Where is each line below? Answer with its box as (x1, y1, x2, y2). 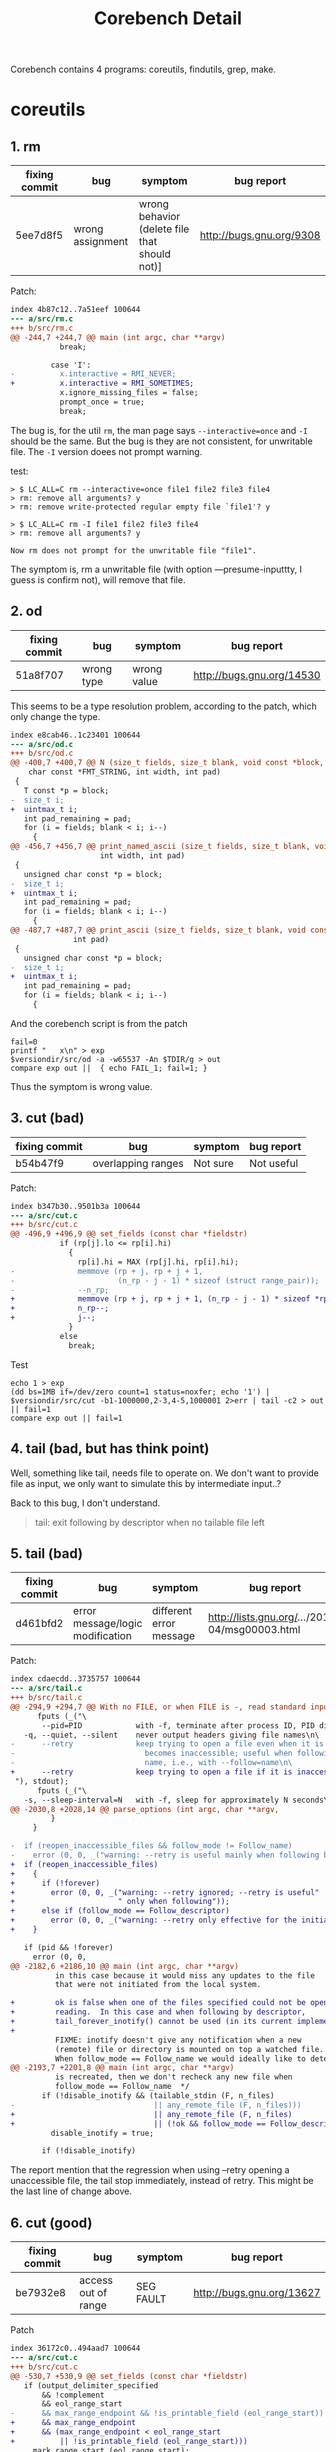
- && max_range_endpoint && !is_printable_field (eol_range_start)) (10, 2408, 325, 2419)
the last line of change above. (10, 2185, 133, 2197)
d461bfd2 (15, 1617, 64, 1631)
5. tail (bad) (10, 1545, 83, 1562)
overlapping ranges (92, 1156, 184, 1170)
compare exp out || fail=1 (10, 1413, 123, 1423)
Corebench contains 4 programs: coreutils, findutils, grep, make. (10, 63, 277, 76)
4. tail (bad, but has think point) (10, 1440, 210, 1457)
